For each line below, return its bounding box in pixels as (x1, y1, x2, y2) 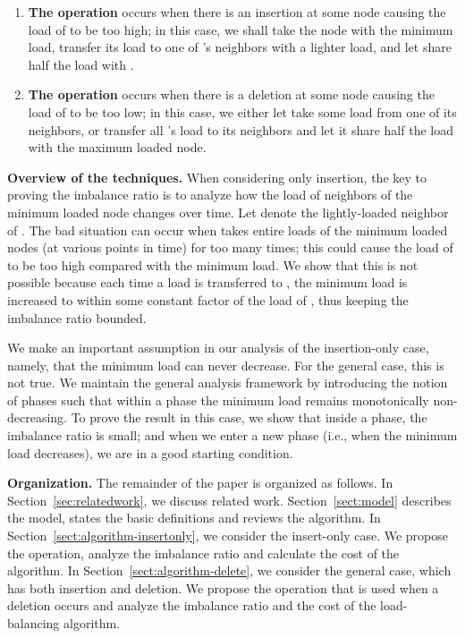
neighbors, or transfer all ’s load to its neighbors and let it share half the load (28, 120, 453, 139)
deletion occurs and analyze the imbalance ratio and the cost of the (7, 596, 376, 615)
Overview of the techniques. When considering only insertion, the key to (7, 167, 427, 186)
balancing (7, 614, 60, 632)
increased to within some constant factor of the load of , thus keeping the (7, 290, 409, 309)
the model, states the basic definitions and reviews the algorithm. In (7, 508, 381, 527)
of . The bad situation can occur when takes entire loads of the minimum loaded (7, 220, 448, 239)
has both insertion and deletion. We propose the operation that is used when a (7, 578, 439, 597)
